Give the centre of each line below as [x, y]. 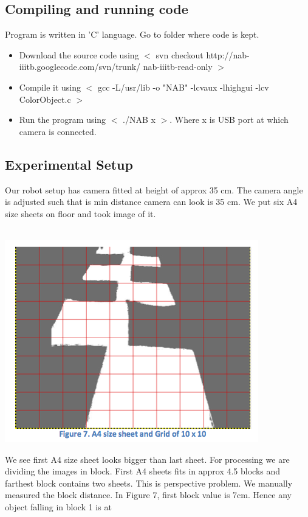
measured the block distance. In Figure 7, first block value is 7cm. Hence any [148, 495]
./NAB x [139, 120]
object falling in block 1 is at [58, 506]
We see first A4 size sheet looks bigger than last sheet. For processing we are [147, 459]
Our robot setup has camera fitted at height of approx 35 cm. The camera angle [154, 189]
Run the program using [63, 120]
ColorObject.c [45, 99]
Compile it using [50, 87]
